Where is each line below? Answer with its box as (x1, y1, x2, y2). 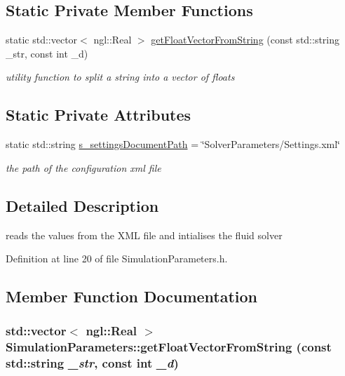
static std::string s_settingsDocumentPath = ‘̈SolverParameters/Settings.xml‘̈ (6, 137, 340, 152)
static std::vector (6, 32, 78, 47)
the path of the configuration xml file (6, 160, 161, 175)
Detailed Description (6, 194, 159, 216)
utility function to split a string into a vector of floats (6, 69, 235, 84)
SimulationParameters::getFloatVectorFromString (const (6, 338, 332, 356)
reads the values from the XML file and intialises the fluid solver (6, 227, 283, 242)
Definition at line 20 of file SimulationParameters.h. (6, 251, 228, 266)
